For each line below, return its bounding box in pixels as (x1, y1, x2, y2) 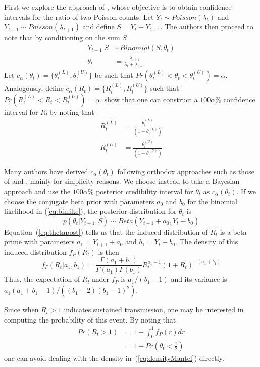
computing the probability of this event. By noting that (4, 314, 176, 325)
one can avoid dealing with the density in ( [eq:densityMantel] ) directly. (4, 352, 224, 363)
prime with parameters (4, 236, 75, 247)
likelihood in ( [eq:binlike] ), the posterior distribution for (4, 206, 177, 216)
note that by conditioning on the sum (4, 32, 120, 43)
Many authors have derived (4, 166, 88, 176)
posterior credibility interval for (96, 186, 193, 196)
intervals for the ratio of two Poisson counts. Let (4, 11, 154, 22)
